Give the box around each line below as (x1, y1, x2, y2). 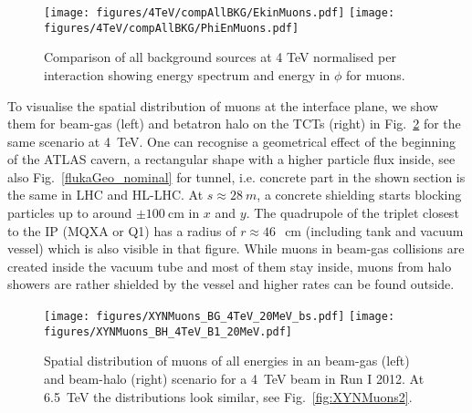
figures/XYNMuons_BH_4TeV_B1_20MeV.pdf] (44, 325, 293, 338)
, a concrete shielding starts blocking (257, 185, 462, 204)
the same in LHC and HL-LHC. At (7, 185, 204, 204)
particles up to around (7, 203, 132, 222)
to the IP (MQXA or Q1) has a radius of (7, 221, 236, 240)
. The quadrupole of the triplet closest (246, 203, 459, 222)
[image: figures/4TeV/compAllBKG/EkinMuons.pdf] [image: (44, 6, 395, 19)
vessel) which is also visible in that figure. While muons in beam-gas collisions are (7, 239, 465, 258)
